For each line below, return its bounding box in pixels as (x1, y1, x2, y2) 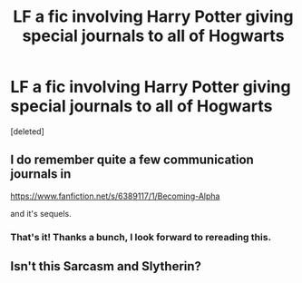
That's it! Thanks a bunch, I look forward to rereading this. (10, 230, 271, 243)
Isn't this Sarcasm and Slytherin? (10, 259, 202, 274)
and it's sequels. (10, 208, 72, 219)
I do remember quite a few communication (10, 152, 255, 168)
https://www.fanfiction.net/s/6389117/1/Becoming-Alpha (10, 190, 220, 201)
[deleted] (10, 125, 44, 137)
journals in (10, 166, 72, 182)
